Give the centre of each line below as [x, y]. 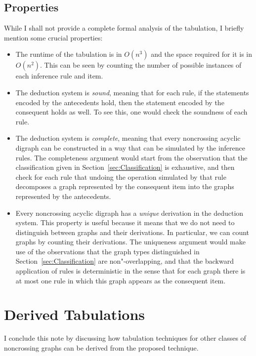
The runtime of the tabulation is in [69, 54]
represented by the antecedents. [63, 196]
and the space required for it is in [202, 54]
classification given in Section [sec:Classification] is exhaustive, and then [125, 167]
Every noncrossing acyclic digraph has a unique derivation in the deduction [129, 213]
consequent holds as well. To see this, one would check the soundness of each [131, 112]
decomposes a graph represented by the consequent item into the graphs [125, 186]
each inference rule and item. [59, 76]
